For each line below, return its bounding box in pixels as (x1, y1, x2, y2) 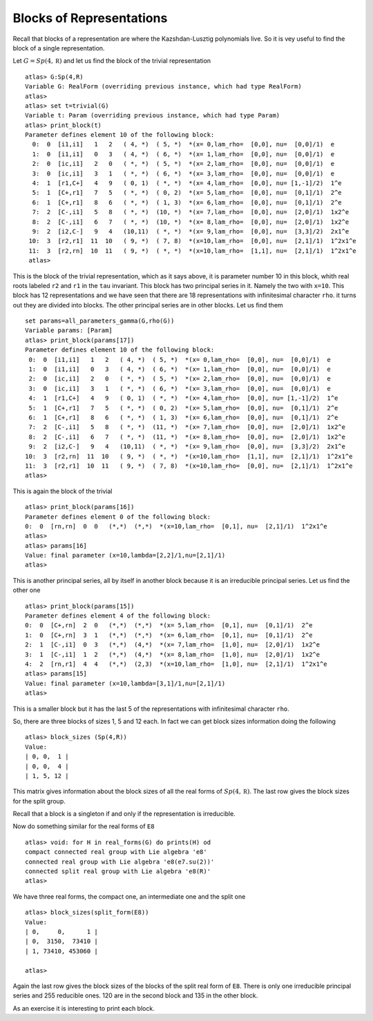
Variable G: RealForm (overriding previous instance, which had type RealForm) (25, 83, 302, 90)
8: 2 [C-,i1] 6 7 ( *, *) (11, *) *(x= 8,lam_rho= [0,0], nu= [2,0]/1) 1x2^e (28, 432, 345, 441)
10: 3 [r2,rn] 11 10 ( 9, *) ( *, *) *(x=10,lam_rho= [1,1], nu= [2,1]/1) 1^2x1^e (25, 452, 353, 460)
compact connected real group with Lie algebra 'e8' (25, 848, 207, 856)
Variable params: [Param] (25, 327, 113, 334)
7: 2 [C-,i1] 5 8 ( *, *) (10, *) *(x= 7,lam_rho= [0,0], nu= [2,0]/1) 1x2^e (32, 208, 350, 216)
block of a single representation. (12, 44, 105, 52)
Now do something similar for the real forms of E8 (12, 822, 155, 830)
